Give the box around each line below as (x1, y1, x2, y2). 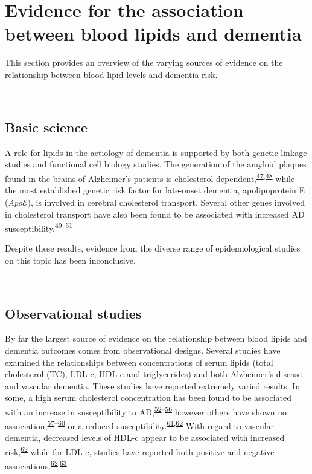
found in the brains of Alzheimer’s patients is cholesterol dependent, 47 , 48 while (5, 170, 295, 184)
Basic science (5, 118, 88, 137)
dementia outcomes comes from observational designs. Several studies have (5, 343, 281, 356)
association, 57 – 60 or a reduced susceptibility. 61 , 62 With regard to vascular (5, 418, 275, 432)
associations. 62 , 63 (5, 458, 67, 472)
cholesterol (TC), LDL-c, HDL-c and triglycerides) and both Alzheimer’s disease (5, 368, 302, 380)
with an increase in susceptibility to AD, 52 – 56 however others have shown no (5, 403, 287, 418)
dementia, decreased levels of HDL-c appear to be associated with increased (5, 431, 285, 444)
